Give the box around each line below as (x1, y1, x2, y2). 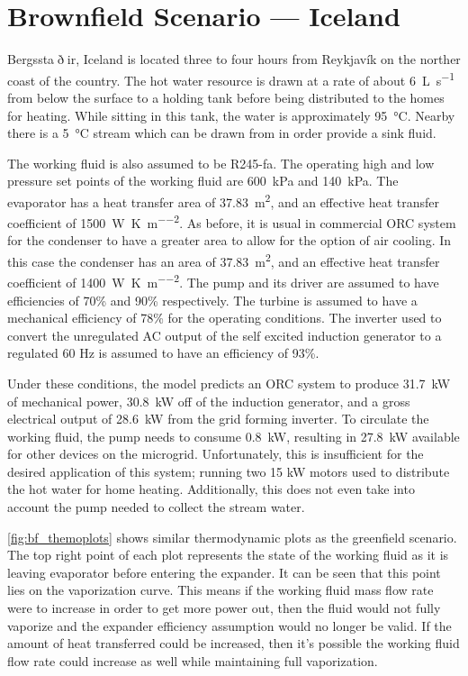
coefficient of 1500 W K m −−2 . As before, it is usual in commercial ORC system (7, 211, 456, 232)
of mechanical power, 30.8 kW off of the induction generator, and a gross (7, 391, 410, 410)
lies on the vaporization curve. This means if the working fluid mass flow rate (7, 580, 434, 599)
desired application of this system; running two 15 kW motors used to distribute (7, 461, 450, 480)
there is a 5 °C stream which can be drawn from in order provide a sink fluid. (7, 123, 436, 142)
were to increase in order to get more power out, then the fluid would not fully (7, 598, 441, 617)
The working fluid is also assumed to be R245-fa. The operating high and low (7, 153, 435, 172)
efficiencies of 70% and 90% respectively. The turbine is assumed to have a (7, 290, 418, 309)
